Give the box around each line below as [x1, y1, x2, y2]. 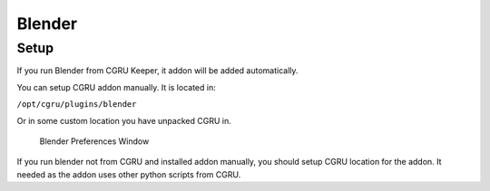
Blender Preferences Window [39, 136, 150, 147]
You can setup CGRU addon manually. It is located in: [16, 81, 217, 92]
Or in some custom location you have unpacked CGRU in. [16, 115, 231, 126]
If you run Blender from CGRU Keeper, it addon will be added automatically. [16, 65, 299, 76]
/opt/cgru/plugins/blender [16, 100, 137, 110]
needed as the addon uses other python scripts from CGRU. [16, 168, 241, 180]
